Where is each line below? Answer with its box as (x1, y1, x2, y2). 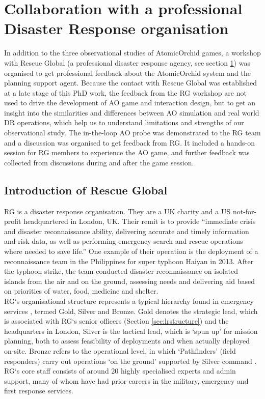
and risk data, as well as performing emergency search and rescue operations (4, 236, 243, 246)
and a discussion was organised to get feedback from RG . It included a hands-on (4, 137, 255, 148)
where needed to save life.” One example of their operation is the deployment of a (4, 246, 258, 256)
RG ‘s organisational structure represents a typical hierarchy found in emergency (4, 295, 254, 306)
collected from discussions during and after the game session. (4, 157, 194, 167)
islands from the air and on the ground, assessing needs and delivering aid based (4, 275, 255, 286)
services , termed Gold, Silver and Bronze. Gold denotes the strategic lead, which (4, 305, 258, 316)
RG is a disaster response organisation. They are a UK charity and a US (4, 206, 231, 216)
